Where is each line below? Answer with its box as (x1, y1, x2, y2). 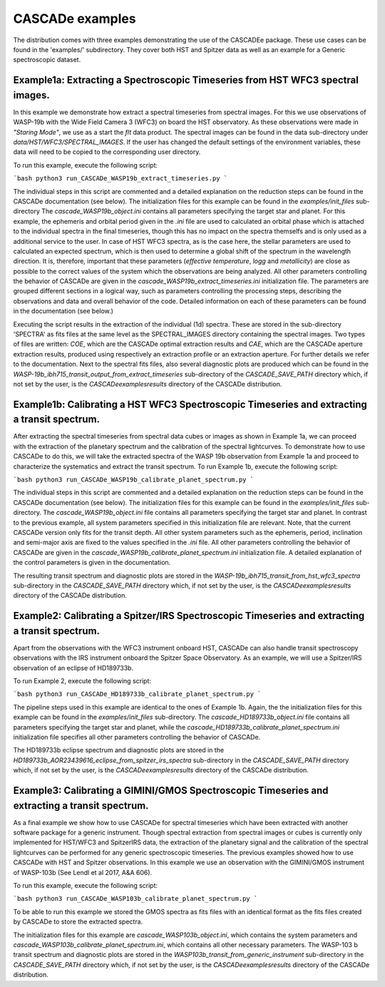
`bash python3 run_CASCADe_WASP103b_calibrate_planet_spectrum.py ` (13, 895, 258, 903)
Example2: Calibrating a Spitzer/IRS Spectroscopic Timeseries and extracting (13, 610, 365, 622)
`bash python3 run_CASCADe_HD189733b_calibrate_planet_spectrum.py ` (13, 690, 262, 698)
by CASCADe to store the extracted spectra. (13, 917, 143, 926)
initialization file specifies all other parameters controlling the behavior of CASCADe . (13, 732, 261, 741)
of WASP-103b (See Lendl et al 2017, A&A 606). (13, 868, 153, 876)
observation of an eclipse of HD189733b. (13, 663, 134, 672)
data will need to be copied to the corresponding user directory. (13, 148, 201, 156)
